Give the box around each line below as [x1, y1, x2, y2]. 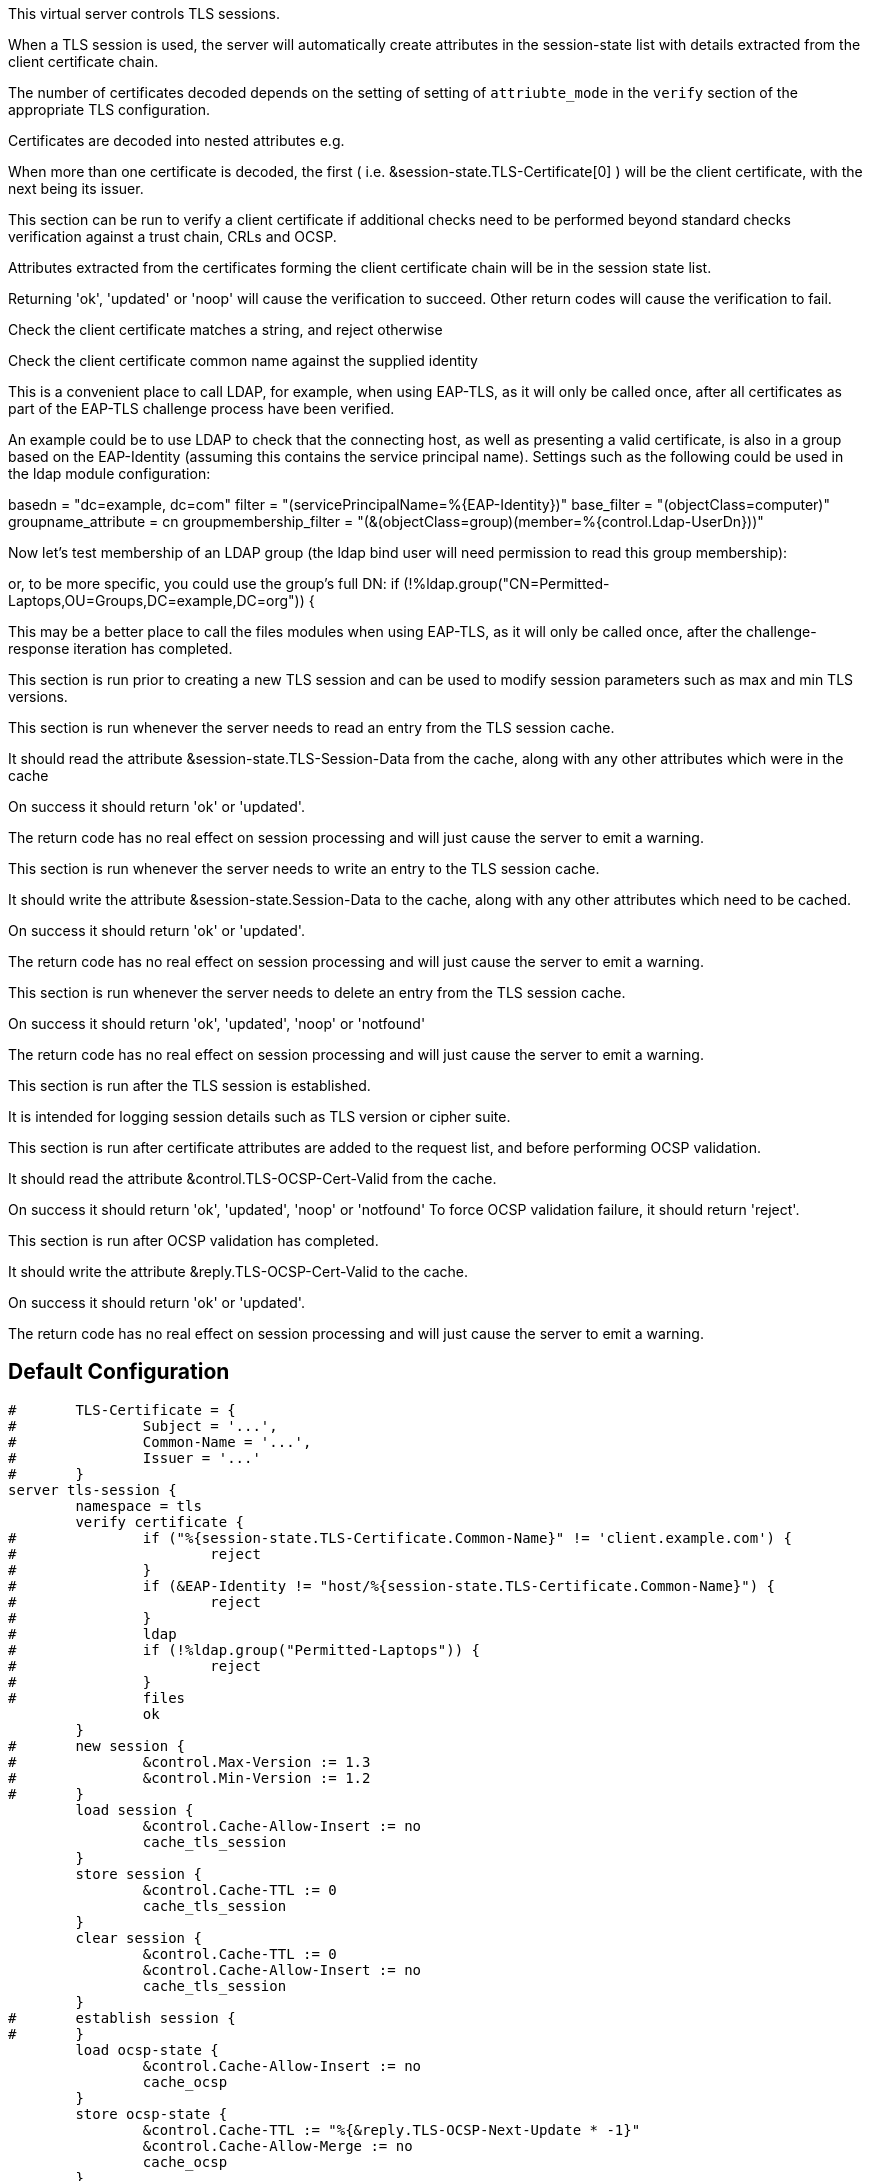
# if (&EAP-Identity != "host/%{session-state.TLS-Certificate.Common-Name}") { [8, 1577, 776, 1594]
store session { [75, 1865, 202, 1882]
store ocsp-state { [75, 2105, 228, 2122]
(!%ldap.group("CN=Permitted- [403, 575, 610, 592]
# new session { [8, 1737, 186, 1754]
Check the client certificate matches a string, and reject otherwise [8, 321, 443, 338]
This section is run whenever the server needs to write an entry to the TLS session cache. [8, 860, 600, 877]
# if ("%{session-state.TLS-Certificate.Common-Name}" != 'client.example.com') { [8, 1529, 792, 1546]
